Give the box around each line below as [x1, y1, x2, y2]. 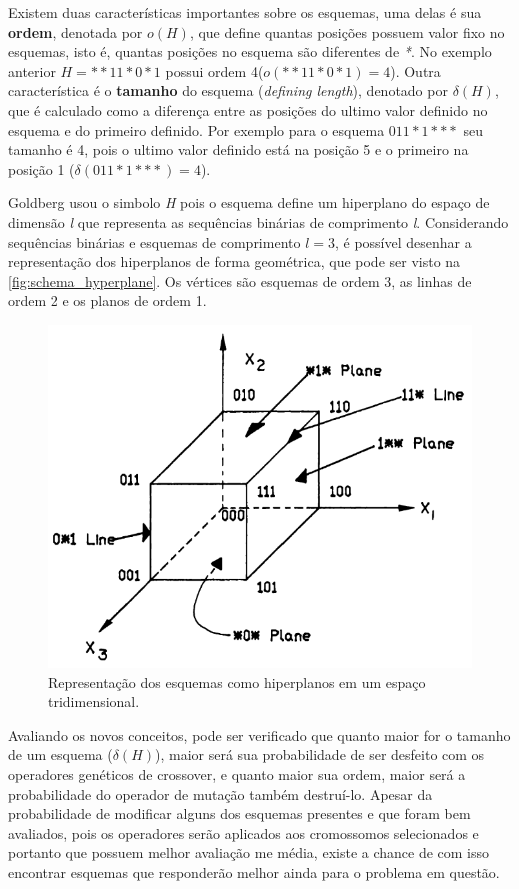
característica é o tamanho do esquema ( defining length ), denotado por [8, 80, 448, 101]
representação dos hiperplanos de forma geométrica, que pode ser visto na [8, 251, 461, 272]
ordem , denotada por [8, 21, 143, 42]
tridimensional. [48, 691, 140, 712]
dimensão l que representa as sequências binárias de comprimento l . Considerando [8, 211, 509, 232]
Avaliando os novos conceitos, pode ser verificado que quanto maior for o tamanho [8, 724, 511, 745]
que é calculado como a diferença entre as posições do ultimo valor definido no [8, 99, 488, 120]
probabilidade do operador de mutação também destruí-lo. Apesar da [8, 783, 433, 804]
